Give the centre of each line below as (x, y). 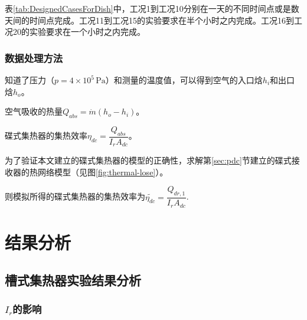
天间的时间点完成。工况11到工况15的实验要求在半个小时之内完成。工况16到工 (153, 20)
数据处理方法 (34, 58)
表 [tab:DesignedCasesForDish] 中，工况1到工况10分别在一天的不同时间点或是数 (152, 8)
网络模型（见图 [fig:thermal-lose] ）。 (103, 172)
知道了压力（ (30, 80)
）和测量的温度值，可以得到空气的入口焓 (184, 80)
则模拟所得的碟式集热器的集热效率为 (75, 196)
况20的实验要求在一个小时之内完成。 (75, 32)
